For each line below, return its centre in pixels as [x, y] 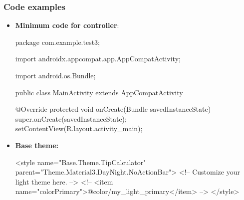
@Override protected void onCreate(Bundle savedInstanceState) [113, 109]
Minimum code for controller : [67, 25]
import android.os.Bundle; [55, 75]
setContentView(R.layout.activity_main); [79, 128]
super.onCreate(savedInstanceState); [71, 118]
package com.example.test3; [58, 42]
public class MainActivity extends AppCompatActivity [99, 92]
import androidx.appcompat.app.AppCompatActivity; [98, 59]
